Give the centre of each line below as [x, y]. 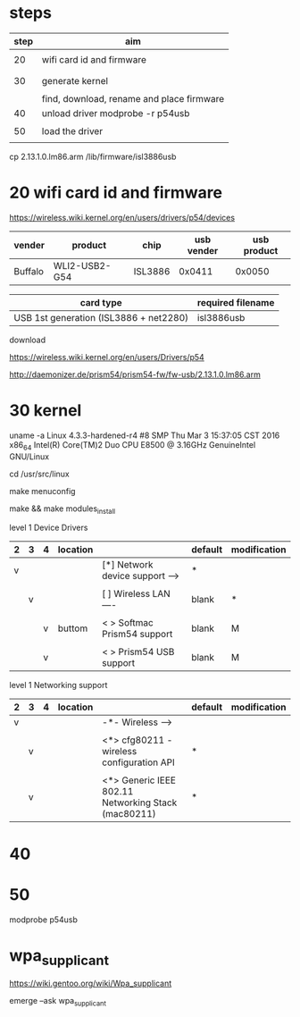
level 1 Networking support [58, 685]
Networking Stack [140, 803]
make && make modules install [62, 509]
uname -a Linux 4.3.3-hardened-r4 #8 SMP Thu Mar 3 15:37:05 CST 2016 [145, 435]
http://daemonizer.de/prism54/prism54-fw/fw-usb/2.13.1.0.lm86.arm [135, 374]
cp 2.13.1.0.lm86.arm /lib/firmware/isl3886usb [93, 156]
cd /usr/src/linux [39, 474]
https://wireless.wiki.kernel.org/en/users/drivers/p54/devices [122, 217]
